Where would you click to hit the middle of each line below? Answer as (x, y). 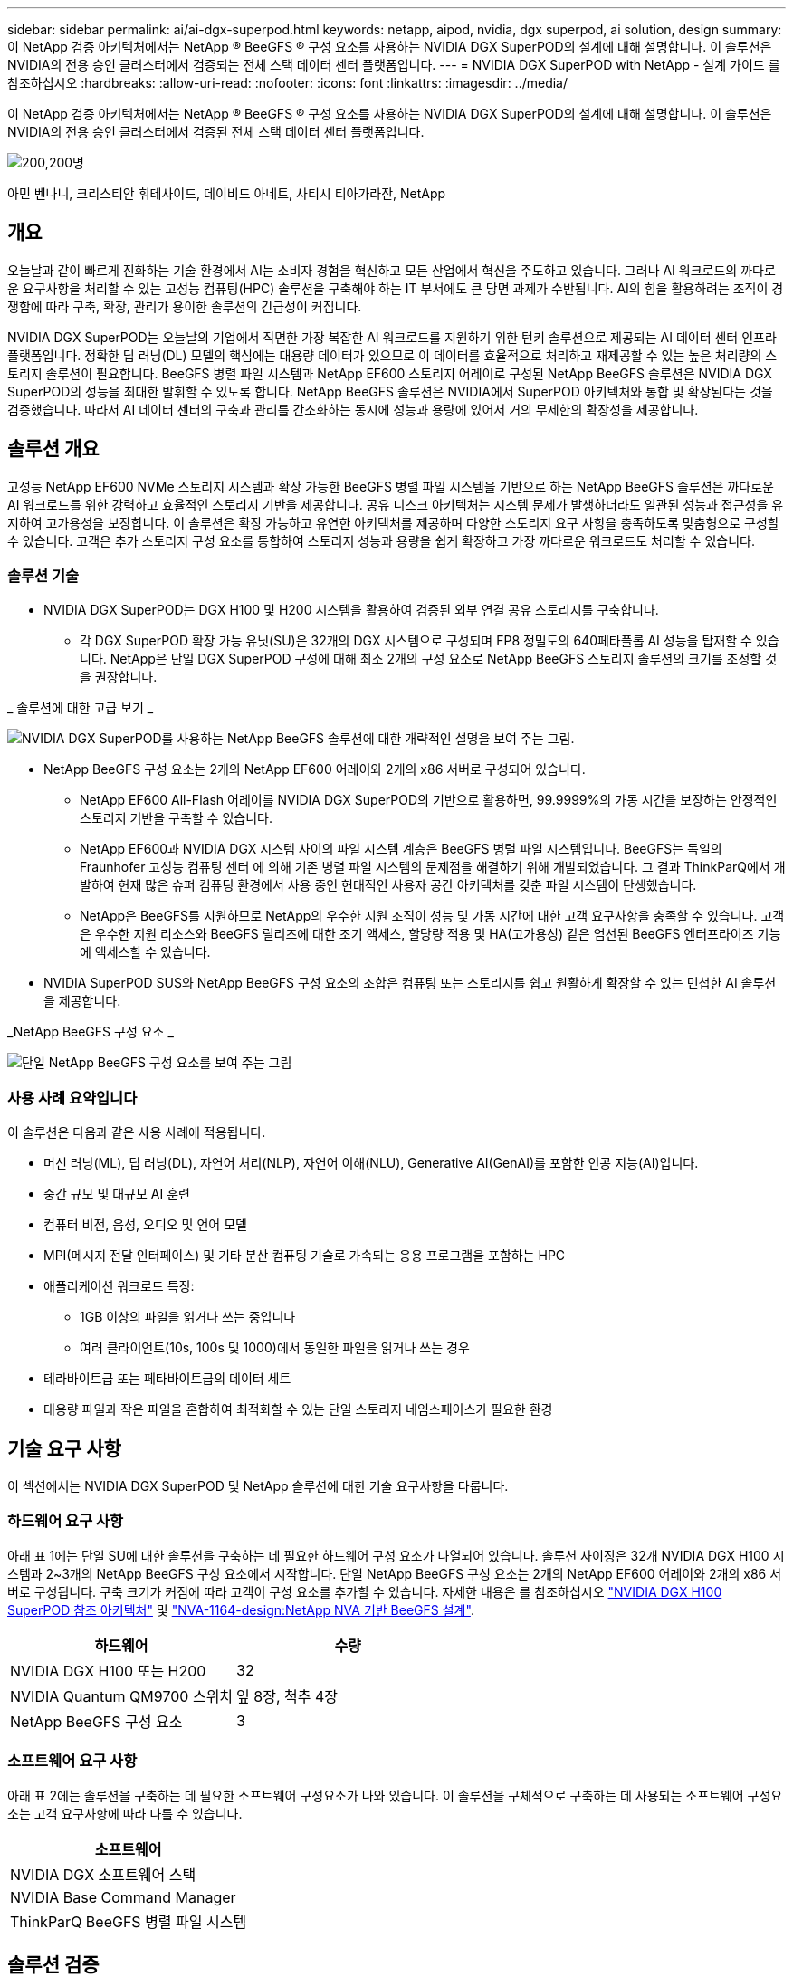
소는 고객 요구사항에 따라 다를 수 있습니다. (125, 1813)
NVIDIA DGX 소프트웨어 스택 (103, 1874)
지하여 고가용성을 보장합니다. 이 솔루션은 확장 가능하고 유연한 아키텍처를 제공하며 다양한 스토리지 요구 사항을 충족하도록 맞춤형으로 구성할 (393, 522)
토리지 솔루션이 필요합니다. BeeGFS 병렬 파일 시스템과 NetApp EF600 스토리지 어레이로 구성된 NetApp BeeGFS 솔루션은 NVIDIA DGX (390, 373)
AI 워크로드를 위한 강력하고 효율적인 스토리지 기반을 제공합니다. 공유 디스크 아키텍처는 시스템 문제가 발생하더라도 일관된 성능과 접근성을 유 (396, 504)
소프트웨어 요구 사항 (72, 1761)
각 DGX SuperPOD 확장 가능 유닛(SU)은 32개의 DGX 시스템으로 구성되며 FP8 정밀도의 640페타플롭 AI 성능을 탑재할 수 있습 (430, 641)
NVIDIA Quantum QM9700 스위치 (122, 1696)
